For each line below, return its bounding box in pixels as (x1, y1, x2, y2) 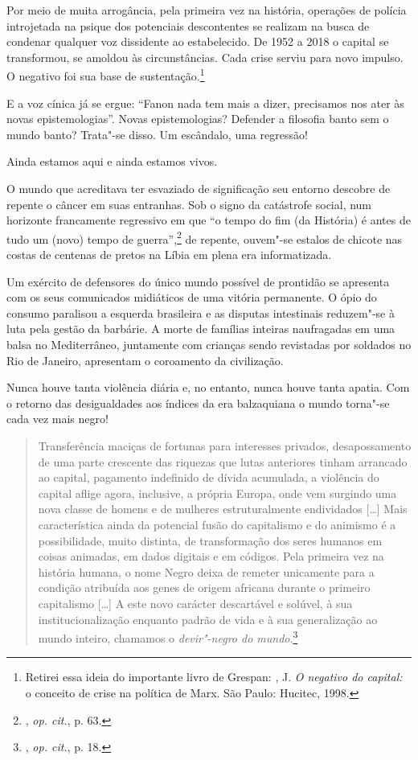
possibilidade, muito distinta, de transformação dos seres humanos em (38, 532, 383, 548)
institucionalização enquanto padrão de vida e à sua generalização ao (38, 610, 378, 627)
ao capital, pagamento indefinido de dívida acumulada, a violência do (38, 469, 379, 486)
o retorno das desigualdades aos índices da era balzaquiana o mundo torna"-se (6, 394, 390, 411)
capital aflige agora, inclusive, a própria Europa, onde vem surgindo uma (38, 484, 397, 501)
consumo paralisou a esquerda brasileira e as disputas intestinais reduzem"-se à (6, 304, 395, 321)
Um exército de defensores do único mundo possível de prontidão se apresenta (6, 273, 390, 290)
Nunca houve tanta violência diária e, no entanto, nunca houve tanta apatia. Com (6, 379, 410, 396)
